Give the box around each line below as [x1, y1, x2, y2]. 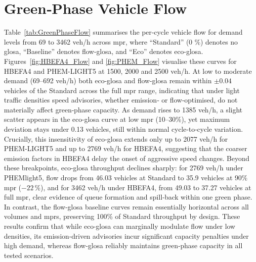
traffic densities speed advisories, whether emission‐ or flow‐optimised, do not [4, 95, 238, 105]
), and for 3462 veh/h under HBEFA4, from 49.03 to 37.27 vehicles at [40, 182, 252, 192]
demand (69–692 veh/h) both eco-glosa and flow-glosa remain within [4, 75, 212, 86]
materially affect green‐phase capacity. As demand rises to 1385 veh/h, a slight [4, 104, 243, 114]
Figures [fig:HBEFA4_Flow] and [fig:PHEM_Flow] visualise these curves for [4, 55, 237, 66]
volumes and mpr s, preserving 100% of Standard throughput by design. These [4, 211, 240, 221]
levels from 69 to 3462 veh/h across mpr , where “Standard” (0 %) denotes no [4, 36, 238, 47]
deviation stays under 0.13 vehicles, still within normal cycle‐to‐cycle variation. [4, 124, 243, 134]
